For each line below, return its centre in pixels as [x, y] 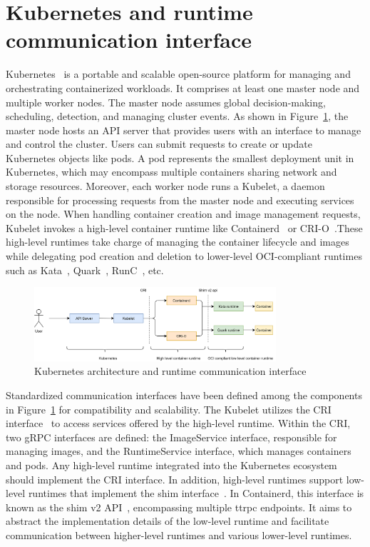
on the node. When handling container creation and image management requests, [183, 214]
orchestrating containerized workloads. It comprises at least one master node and [183, 87]
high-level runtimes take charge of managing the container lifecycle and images [178, 242]
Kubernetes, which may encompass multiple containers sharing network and [171, 172]
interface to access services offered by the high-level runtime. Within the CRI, [178, 423]
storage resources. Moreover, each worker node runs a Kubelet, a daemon [165, 186]
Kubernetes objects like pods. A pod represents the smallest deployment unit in [180, 157]
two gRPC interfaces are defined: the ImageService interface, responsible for [171, 437]
